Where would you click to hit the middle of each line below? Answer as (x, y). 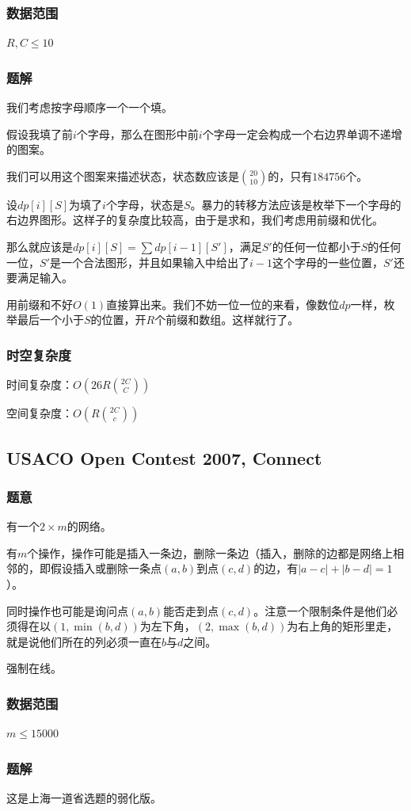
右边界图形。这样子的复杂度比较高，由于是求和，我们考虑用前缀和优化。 (195, 220)
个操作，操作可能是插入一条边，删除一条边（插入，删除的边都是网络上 (210, 552)
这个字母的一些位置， (327, 262)
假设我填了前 (40, 133)
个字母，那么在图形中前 (137, 133)
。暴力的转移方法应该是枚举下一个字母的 (296, 204)
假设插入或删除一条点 (106, 568)
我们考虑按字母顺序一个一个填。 (89, 107)
